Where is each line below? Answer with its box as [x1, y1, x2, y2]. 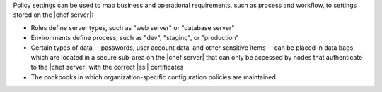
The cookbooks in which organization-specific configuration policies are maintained [30, 72, 276, 81]
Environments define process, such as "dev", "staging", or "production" [30, 34, 240, 42]
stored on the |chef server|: [13, 11, 93, 19]
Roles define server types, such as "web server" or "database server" [30, 23, 235, 32]
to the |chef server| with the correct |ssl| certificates [30, 63, 184, 72]
